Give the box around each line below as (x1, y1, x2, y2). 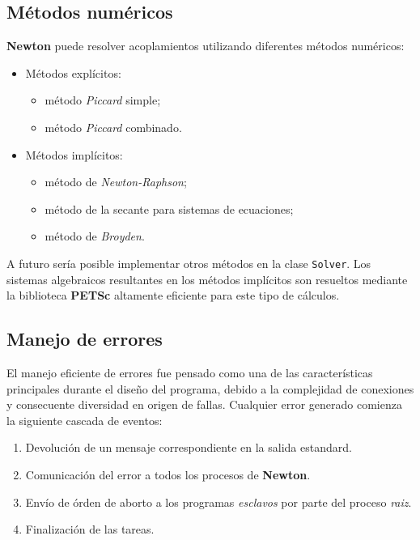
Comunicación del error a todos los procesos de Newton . (25, 466, 311, 483)
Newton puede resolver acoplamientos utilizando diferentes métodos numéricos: (6, 37, 405, 54)
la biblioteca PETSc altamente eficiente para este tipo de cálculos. (6, 287, 340, 304)
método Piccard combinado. (45, 118, 182, 135)
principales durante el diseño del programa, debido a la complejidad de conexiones (6, 380, 414, 397)
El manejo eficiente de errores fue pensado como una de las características (6, 364, 373, 381)
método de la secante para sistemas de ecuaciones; (45, 200, 294, 217)
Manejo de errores (6, 326, 163, 351)
